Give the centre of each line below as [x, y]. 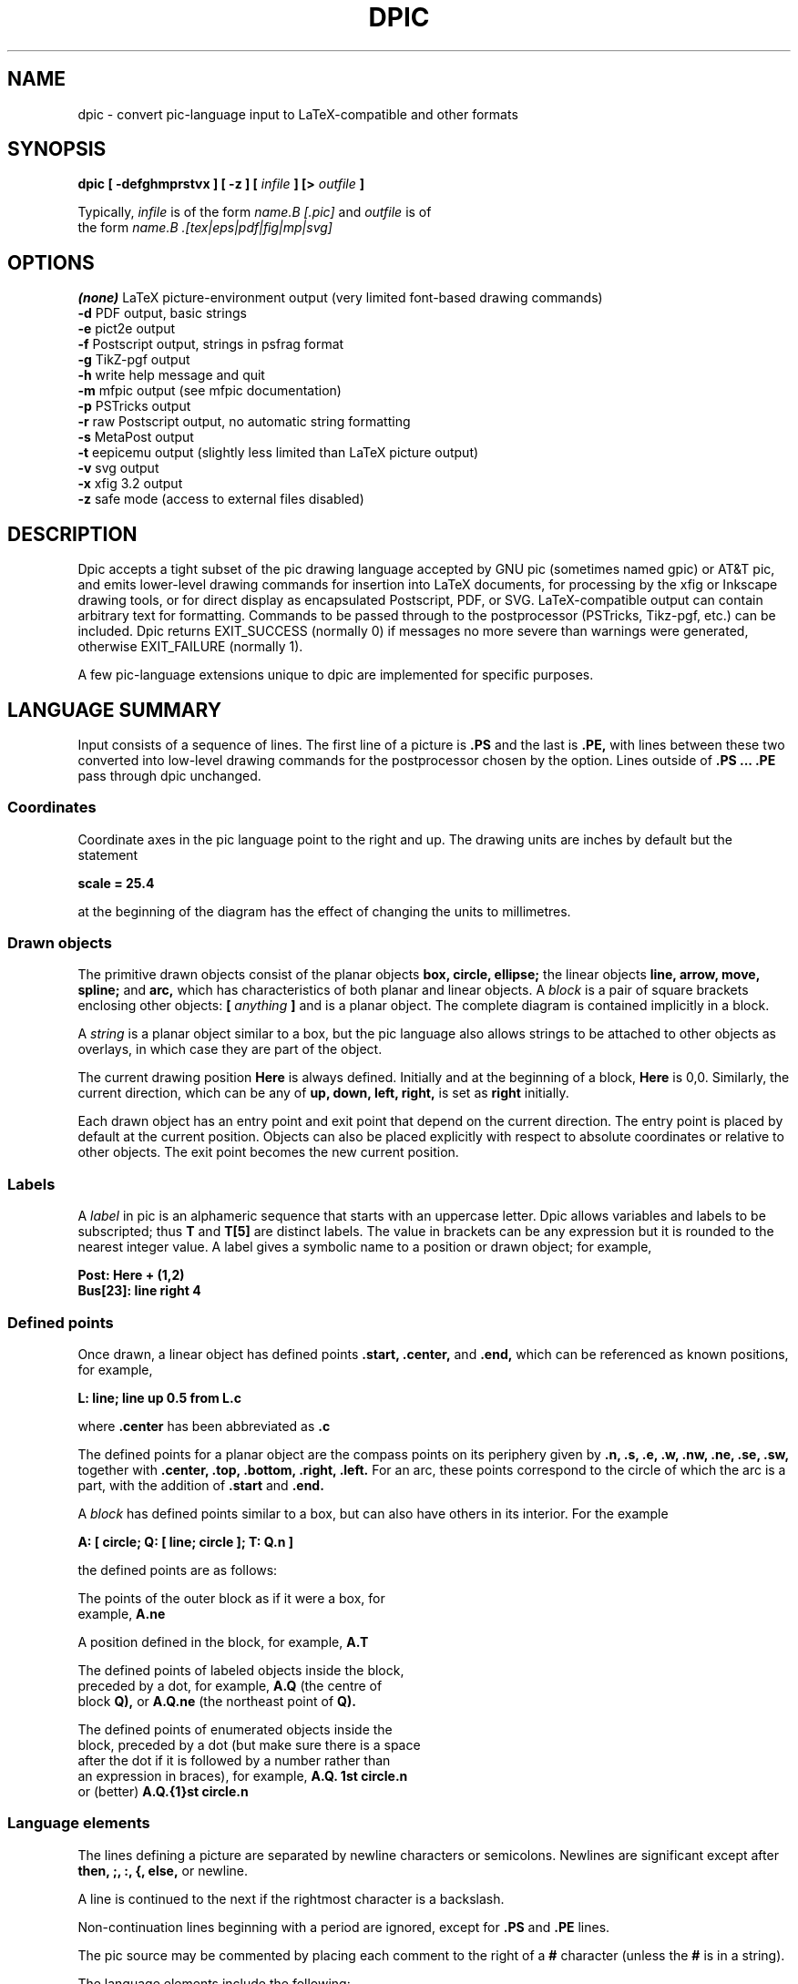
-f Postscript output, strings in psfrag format [211, 344]
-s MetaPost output [136, 437]
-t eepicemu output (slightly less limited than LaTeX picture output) [278, 453]
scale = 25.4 [116, 883]
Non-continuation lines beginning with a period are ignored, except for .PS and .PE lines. [344, 1927]
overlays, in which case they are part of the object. [230, 1049]
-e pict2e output [127, 329]
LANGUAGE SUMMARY [115, 710]
